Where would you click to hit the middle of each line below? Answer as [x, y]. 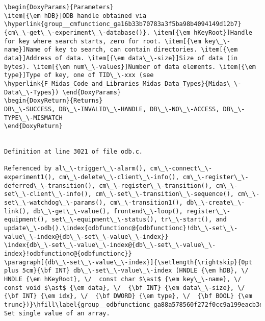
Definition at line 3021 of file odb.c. [74, 152]
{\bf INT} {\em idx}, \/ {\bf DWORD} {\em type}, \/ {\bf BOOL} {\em [128, 296]
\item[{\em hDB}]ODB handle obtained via [75, 16]
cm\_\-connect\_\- [181, 169]
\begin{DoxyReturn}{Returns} [54, 101]
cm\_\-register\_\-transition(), [156, 186]
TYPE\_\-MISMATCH [33, 118]
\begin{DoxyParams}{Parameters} [59, 7]
